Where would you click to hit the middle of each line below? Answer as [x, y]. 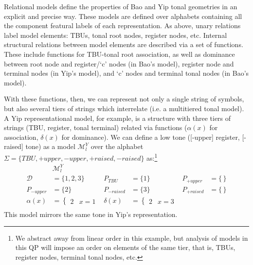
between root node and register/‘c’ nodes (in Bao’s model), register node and [119, 63]
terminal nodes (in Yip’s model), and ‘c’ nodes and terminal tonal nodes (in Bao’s [126, 73]
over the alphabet [117, 146]
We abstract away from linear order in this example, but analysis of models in [132, 238]
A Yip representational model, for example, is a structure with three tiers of [117, 118]
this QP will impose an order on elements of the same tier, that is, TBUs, [125, 247]
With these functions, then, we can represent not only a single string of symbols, [124, 99]
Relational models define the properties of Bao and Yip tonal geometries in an [121, 6]
